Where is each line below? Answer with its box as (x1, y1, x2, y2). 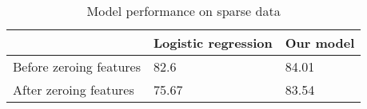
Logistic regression (153, 33, 273, 52)
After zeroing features (13, 80, 134, 99)
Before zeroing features (13, 57, 141, 76)
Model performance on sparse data (86, 2, 281, 20)
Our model (285, 33, 355, 52)
